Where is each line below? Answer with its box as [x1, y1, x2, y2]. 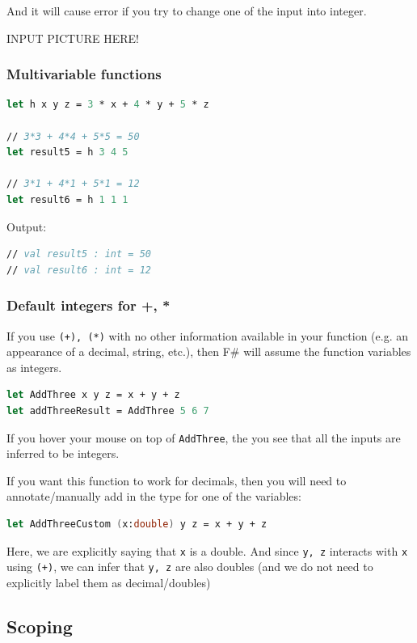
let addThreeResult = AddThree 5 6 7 [6, 405, 209, 417]
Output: [6, 218, 47, 235]
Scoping [6, 613, 73, 638]
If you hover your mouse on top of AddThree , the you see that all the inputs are [6, 429, 401, 446]
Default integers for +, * [6, 295, 171, 315]
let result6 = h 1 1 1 [6, 193, 128, 205]
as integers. [6, 358, 62, 375]
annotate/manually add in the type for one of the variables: [6, 488, 301, 505]
